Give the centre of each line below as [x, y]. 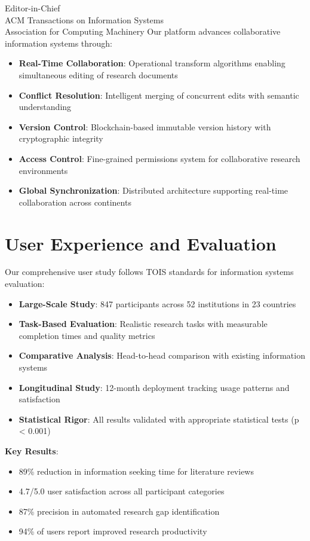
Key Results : [32, 450]
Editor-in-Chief [33, 8]
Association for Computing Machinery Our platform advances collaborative [143, 31]
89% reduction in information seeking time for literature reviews [136, 471]
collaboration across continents [75, 202]
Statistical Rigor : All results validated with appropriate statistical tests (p [159, 419]
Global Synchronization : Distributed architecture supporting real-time [154, 190]
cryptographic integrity [61, 138]
